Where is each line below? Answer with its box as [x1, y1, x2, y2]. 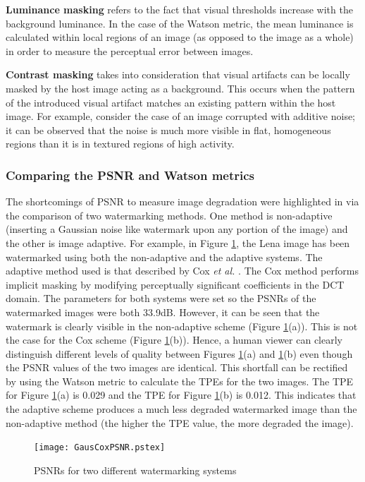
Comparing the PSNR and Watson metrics [6, 166, 255, 183]
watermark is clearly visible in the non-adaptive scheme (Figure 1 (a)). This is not [6, 318, 358, 333]
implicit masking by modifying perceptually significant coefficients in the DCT [6, 277, 345, 291]
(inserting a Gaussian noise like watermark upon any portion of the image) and [6, 222, 348, 236]
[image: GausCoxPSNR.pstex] [34, 442, 166, 453]
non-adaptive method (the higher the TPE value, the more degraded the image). [6, 415, 354, 430]
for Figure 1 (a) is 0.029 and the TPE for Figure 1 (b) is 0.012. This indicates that [6, 387, 357, 402]
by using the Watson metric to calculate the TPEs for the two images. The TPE [6, 373, 354, 388]
